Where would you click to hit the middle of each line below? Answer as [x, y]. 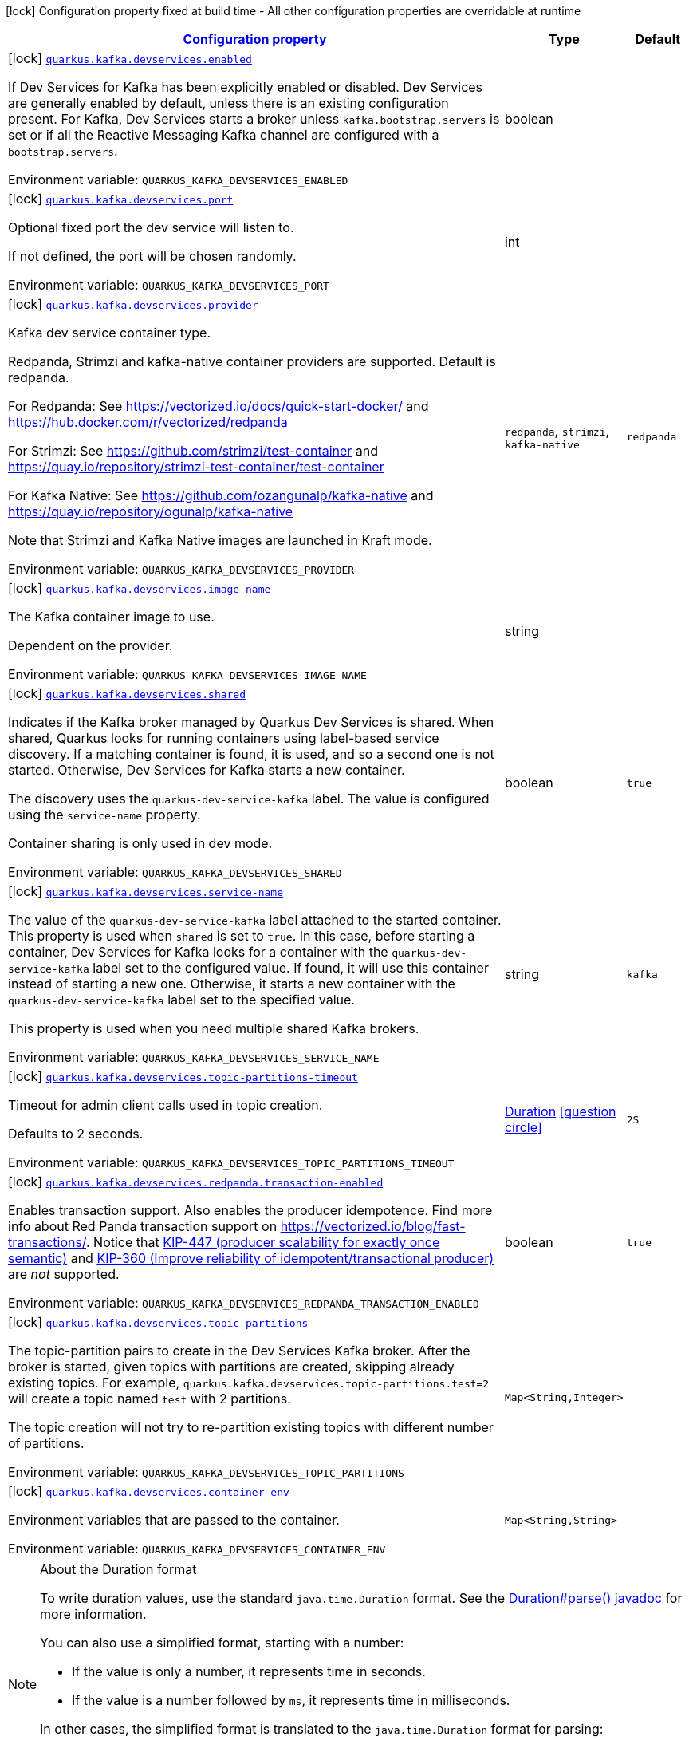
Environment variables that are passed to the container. [174, 1520]
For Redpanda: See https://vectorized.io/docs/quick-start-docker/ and [219, 406]
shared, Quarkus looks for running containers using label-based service [224, 738]
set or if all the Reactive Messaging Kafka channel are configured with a [224, 135]
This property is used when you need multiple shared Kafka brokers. [214, 1028]
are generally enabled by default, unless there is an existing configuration [228, 103]
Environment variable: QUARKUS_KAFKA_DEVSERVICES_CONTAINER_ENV [197, 1549]
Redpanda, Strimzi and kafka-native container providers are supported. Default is [252, 361]
